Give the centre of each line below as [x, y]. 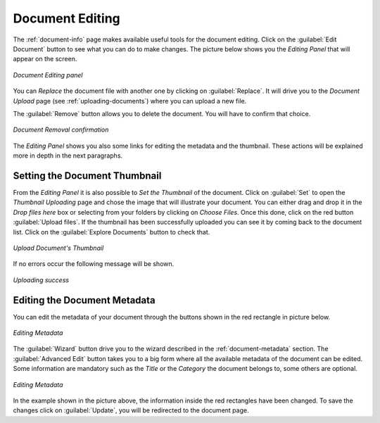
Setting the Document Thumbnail [87, 176]
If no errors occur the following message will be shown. [94, 264]
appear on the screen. [45, 59]
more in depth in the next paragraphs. [68, 156]
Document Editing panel [48, 75]
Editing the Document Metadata [84, 300]
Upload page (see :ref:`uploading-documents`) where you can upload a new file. [130, 101]
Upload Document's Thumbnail [58, 248]
